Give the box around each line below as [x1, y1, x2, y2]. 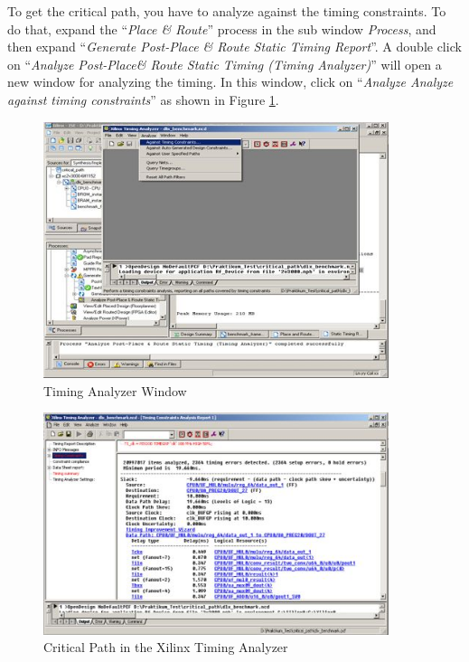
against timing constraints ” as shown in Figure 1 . [7, 90, 279, 109]
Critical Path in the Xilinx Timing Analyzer [43, 638, 288, 657]
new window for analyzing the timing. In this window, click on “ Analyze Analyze [7, 72, 454, 91]
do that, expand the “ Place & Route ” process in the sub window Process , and [7, 19, 436, 38]
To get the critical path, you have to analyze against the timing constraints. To [7, 2, 446, 20]
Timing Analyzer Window [43, 381, 187, 400]
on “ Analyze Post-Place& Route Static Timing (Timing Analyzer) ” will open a [7, 54, 442, 73]
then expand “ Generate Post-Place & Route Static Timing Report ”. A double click [7, 37, 462, 56]
